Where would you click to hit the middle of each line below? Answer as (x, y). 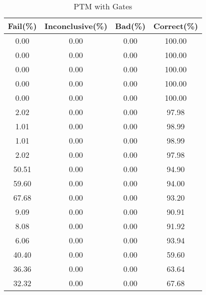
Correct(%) (176, 26)
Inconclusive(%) (76, 26)
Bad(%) (130, 26)
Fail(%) (22, 26)
